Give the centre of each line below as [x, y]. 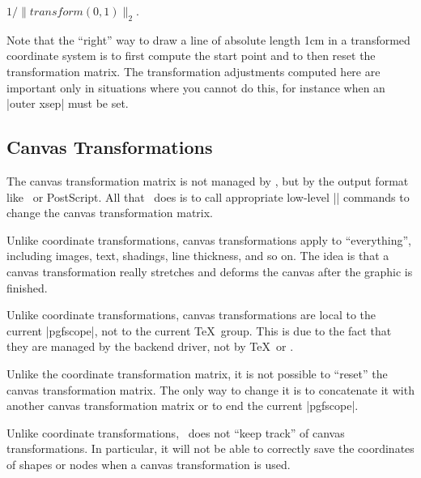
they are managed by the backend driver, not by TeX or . [150, 346]
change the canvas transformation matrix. [110, 213]
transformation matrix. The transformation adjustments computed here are [193, 71]
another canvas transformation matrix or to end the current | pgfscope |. [183, 405]
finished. [27, 287]
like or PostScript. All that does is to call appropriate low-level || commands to [208, 196]
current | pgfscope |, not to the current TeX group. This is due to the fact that [199, 330]
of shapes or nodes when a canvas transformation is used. [149, 464]
